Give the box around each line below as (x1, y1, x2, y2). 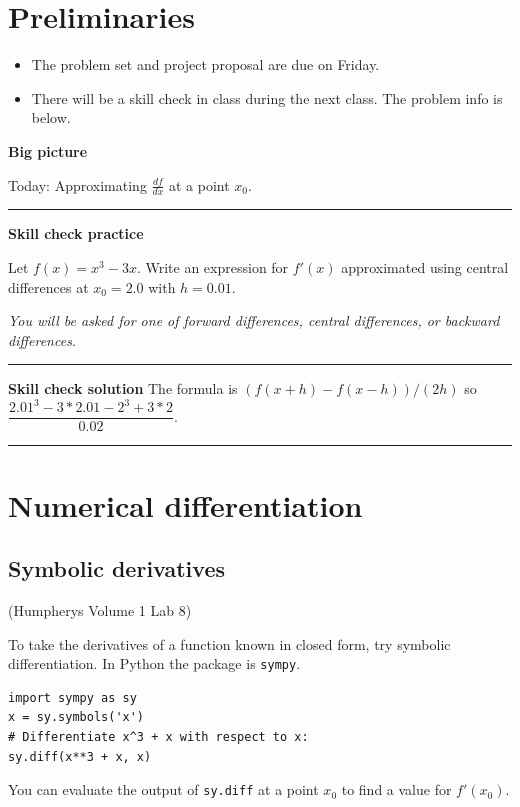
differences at (8, 276, 89, 297)
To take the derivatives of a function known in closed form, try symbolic (8, 633, 451, 654)
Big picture (8, 140, 88, 161)
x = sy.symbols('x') (8, 710, 145, 725)
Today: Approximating (8, 174, 147, 195)
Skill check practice (8, 223, 144, 244)
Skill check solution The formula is (8, 378, 238, 399)
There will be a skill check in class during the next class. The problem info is (31, 87, 503, 108)
